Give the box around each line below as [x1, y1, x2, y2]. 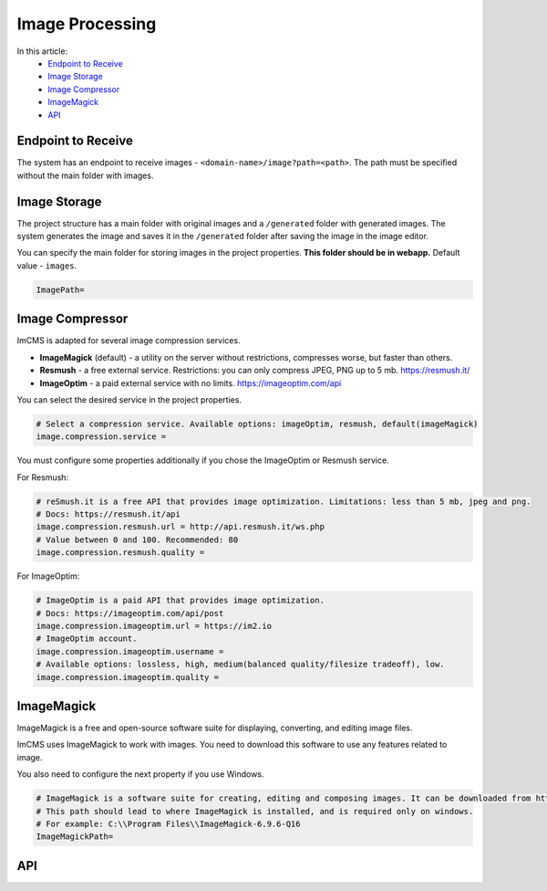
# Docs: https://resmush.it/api [36, 509, 181, 519]
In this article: [16, 46, 68, 57]
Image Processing [16, 14, 157, 34]
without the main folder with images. [16, 170, 154, 181]
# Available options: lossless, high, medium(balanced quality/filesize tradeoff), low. [36, 659, 446, 670]
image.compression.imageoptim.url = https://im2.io [36, 621, 273, 631]
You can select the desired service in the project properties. [16, 393, 242, 405]
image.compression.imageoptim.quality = [36, 672, 219, 682]
